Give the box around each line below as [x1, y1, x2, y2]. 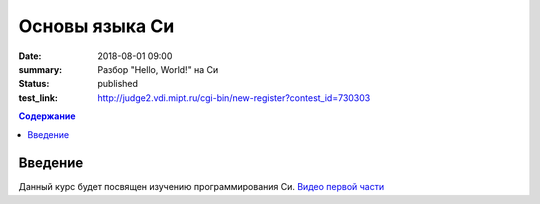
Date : [18, 50, 42, 62]
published [97, 78, 139, 90]
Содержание [18, 110, 76, 122]
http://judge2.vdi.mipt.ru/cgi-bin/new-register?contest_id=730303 [97, 91, 371, 104]
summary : [18, 63, 63, 75]
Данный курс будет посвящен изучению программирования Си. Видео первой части [18, 181, 385, 193]
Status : [18, 78, 50, 90]
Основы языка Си [18, 15, 175, 37]
